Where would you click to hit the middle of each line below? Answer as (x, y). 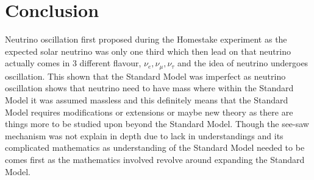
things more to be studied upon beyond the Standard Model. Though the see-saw (157, 124)
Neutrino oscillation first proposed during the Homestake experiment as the (146, 39)
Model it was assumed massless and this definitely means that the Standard (147, 99)
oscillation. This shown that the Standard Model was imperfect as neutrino (145, 76)
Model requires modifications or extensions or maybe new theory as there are (149, 112)
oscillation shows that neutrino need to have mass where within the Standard (149, 88)
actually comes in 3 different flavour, (73, 63)
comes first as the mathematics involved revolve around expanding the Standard (155, 159)
